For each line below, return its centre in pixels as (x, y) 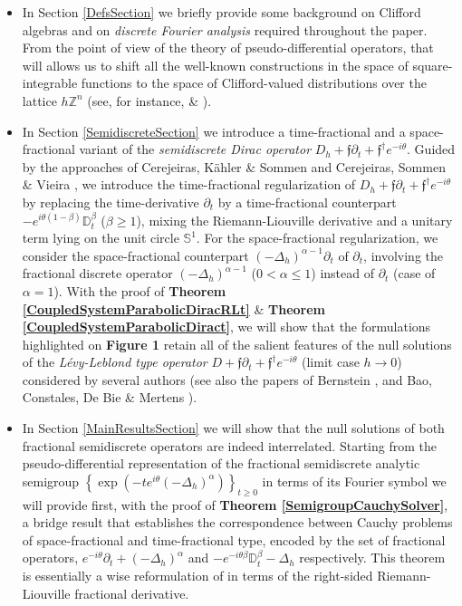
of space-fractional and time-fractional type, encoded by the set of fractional (234, 539)
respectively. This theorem (372, 558)
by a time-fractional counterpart (307, 202)
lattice (39, 100)
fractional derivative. (132, 593)
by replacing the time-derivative (111, 202)
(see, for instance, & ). (149, 100)
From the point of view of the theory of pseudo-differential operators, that (228, 48)
